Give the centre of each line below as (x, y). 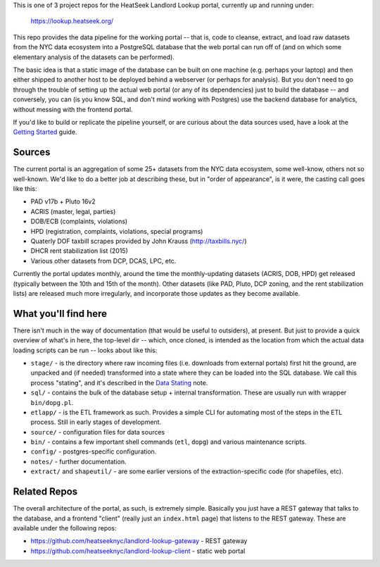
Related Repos (45, 492)
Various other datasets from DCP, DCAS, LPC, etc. (103, 261)
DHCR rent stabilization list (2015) (79, 251)
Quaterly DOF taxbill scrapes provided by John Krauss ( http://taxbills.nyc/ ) (139, 241)
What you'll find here (60, 313)
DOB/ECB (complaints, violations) (79, 221)
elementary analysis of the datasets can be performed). (94, 57)
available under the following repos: (65, 528)
